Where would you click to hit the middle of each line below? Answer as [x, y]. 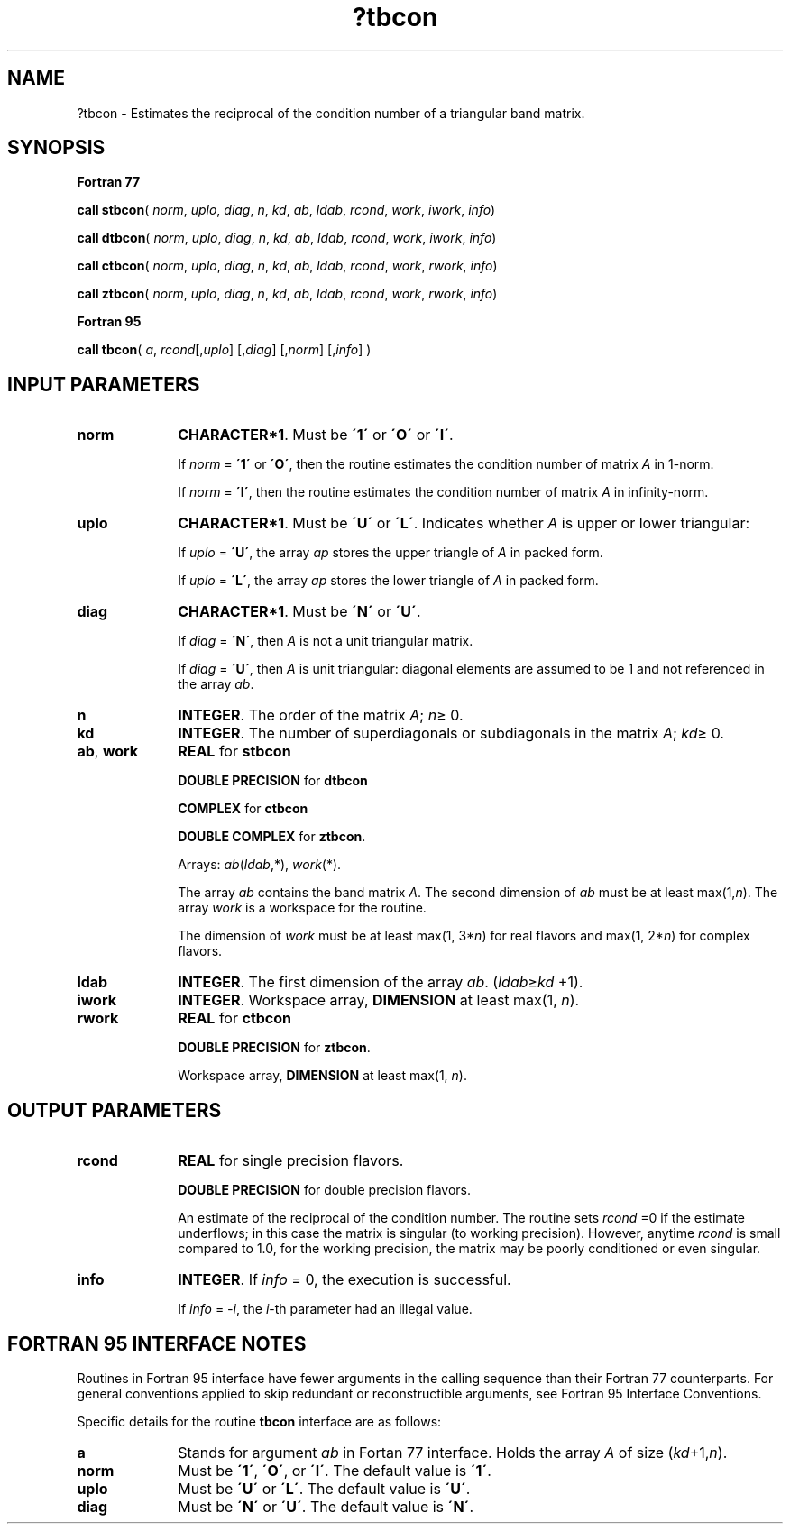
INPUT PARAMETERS [104, 384]
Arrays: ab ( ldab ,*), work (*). [260, 865]
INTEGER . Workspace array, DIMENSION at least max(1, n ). [379, 1000]
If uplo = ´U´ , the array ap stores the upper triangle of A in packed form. [390, 553]
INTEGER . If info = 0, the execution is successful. [344, 1280]
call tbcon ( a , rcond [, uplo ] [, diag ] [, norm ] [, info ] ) [224, 350]
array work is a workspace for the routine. [302, 908]
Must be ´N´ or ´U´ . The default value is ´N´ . [326, 1506]
